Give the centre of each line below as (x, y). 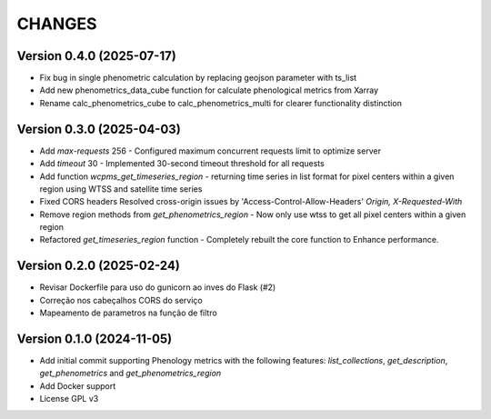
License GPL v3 (69, 399)
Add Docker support (78, 385)
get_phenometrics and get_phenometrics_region (130, 374)
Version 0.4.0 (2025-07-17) (96, 56)
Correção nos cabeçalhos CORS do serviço (121, 300)
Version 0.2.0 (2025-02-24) (99, 266)
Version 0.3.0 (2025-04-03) (99, 129)
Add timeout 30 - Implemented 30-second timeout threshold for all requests (182, 164)
